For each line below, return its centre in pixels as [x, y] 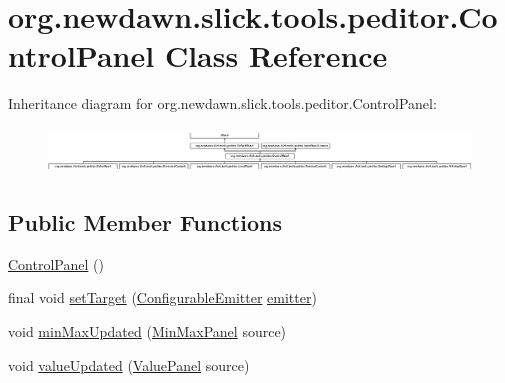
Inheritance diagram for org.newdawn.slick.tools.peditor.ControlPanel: [222, 103]
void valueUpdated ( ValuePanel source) [129, 364]
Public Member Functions [145, 222]
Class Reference [276, 55]
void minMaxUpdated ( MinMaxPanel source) [147, 331]
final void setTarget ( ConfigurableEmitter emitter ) [162, 297]
